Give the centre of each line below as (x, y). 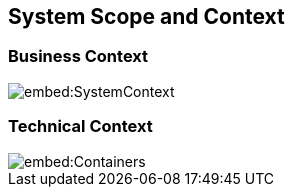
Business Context (78, 56)
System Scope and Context (146, 16)
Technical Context (80, 126)
